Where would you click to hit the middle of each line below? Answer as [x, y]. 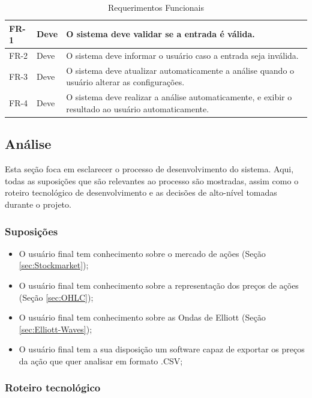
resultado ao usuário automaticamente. [138, 108]
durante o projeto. [38, 204]
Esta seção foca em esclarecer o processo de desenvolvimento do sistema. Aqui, [149, 169]
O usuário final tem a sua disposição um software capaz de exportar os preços [162, 349]
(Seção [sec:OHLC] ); [56, 297]
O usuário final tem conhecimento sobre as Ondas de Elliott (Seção [142, 317]
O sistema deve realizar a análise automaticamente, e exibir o [179, 97]
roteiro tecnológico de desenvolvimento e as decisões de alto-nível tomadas [141, 192]
